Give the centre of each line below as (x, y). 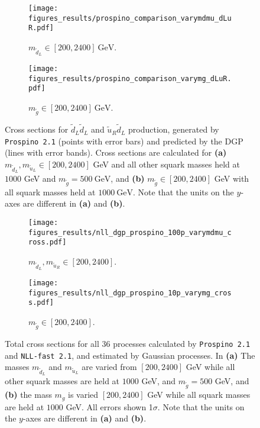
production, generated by (173, 129)
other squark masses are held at (62, 381)
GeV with (232, 178)
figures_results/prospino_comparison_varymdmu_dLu (130, 18)
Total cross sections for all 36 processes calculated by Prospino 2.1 (128, 343)
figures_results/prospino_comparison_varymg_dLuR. (130, 78)
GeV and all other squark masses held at (166, 164)
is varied (83, 395)
